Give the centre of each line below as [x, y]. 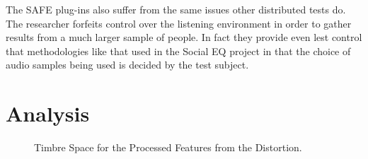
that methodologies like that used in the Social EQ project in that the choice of [178, 51]
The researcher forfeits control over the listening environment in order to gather [179, 23]
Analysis [48, 113]
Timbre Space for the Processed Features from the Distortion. [168, 147]
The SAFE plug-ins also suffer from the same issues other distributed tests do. [176, 9]
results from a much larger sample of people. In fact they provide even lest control [184, 37]
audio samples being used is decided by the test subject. [127, 65]
